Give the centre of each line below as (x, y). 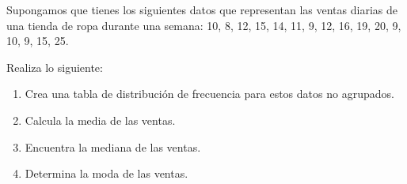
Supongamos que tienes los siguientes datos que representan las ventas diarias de (202, 9)
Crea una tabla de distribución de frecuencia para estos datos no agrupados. (209, 94)
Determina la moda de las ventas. (107, 173)
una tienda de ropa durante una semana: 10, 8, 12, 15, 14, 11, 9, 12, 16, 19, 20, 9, (204, 25)
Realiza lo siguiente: (55, 67)
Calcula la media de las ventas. (100, 120)
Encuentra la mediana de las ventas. (113, 146)
